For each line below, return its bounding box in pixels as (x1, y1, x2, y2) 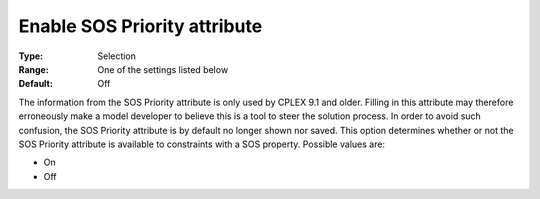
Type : (18, 50, 44, 62)
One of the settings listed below (97, 63, 229, 75)
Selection (97, 50, 137, 62)
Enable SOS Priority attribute (18, 15, 263, 37)
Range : (18, 63, 49, 75)
